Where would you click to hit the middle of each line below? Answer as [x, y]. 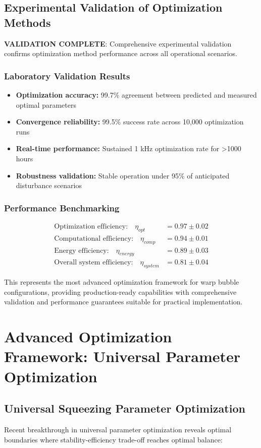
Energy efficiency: [82, 251]
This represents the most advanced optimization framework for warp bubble [122, 282]
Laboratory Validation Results [67, 76]
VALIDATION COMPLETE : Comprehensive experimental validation [118, 43]
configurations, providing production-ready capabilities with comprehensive [120, 292]
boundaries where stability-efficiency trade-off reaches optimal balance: [113, 439]
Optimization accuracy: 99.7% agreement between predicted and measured [136, 95]
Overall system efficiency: [94, 263]
